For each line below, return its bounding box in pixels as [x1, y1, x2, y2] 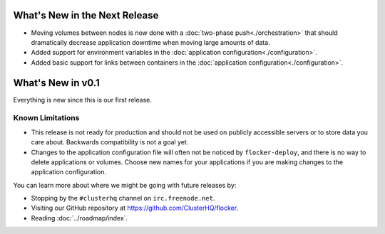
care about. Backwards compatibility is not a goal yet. [31, 138, 189, 147]
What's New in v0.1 [13, 77, 100, 89]
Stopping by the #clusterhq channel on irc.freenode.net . [31, 194, 215, 203]
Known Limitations [13, 113, 80, 123]
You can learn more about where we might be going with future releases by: [13, 181, 237, 189]
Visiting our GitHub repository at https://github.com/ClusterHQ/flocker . [31, 203, 239, 213]
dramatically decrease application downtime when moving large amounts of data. [31, 38, 270, 46]
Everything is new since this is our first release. [13, 95, 153, 104]
